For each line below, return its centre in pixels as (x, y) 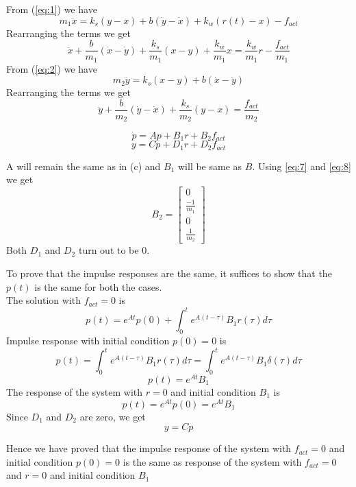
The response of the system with (75, 391)
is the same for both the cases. (98, 286)
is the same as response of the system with (212, 461)
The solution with (43, 300)
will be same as (210, 166)
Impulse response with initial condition (88, 341)
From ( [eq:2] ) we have (52, 68)
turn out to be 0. (114, 250)
